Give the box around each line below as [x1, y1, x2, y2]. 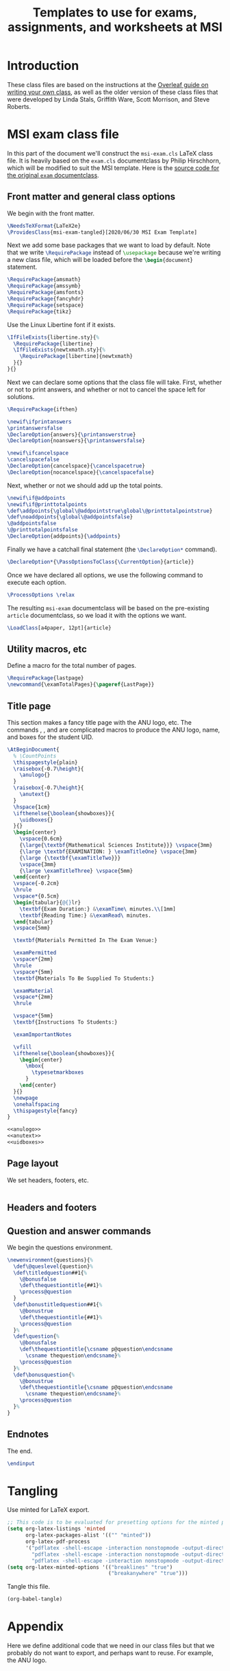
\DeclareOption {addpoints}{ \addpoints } [7, 533, 121, 540]
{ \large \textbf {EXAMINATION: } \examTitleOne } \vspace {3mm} [19, 848, 197, 855]
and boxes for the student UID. [7, 732, 94, 741]
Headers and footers [7, 1202, 97, 1214]
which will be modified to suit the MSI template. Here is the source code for [7, 163, 220, 172]
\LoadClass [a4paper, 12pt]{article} [7, 624, 112, 632]
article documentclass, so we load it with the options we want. [7, 611, 187, 619]
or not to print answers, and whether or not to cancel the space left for [7, 385, 206, 394]
